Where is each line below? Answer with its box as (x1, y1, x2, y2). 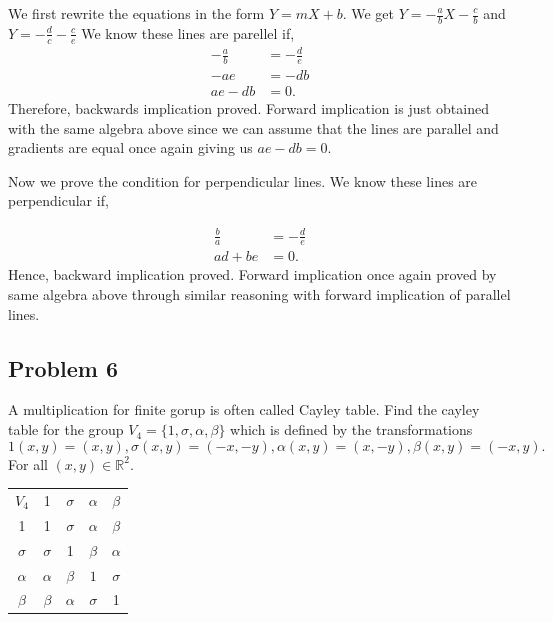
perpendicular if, (8, 190, 109, 211)
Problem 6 (8, 352, 118, 383)
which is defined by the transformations (230, 419, 473, 440)
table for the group (8, 419, 124, 440)
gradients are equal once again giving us (8, 137, 253, 158)
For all (8, 453, 48, 474)
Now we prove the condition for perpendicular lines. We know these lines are (8, 170, 478, 191)
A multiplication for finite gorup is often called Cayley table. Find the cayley (8, 399, 480, 420)
